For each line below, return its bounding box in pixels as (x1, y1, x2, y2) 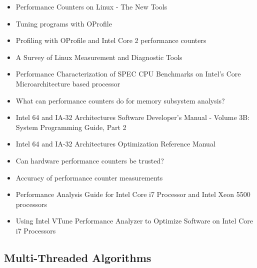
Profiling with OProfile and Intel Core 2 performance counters (15, 35, 206, 45)
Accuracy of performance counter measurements (15, 172, 163, 182)
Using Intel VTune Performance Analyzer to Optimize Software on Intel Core (15, 215, 253, 226)
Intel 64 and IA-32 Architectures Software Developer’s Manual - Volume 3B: (15, 112, 250, 122)
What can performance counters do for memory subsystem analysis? (15, 95, 225, 105)
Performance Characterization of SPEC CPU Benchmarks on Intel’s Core (15, 68, 241, 79)
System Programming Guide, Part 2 (15, 121, 126, 132)
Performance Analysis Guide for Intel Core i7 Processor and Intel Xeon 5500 (15, 189, 250, 199)
